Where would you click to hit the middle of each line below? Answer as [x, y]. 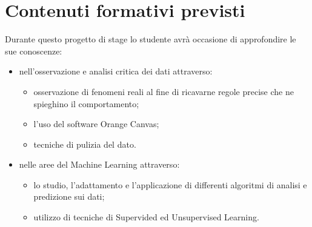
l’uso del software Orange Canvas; [96, 124]
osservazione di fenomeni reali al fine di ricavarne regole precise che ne [164, 91]
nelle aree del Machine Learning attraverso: [99, 164]
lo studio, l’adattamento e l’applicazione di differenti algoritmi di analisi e [170, 184]
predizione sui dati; [69, 196]
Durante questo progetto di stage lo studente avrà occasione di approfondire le [151, 39]
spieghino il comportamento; [86, 103]
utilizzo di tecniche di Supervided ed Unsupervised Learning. [146, 217]
